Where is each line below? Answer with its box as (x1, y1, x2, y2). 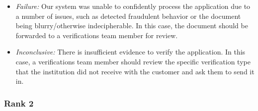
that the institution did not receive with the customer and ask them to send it (15, 66, 255, 76)
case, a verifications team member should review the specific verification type (15, 56, 251, 66)
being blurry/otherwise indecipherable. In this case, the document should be (15, 20, 248, 31)
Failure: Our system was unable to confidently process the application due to (15, 1, 251, 11)
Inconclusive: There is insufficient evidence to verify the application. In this (15, 47, 246, 57)
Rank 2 (4, 97, 34, 109)
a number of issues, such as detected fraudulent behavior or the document (15, 10, 241, 21)
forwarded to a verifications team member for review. (15, 30, 178, 40)
